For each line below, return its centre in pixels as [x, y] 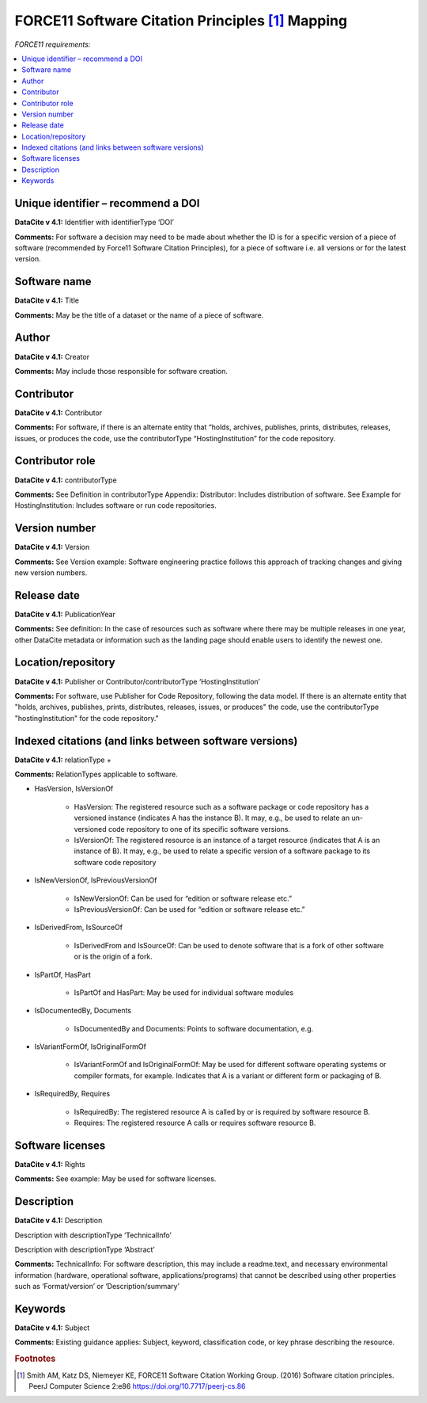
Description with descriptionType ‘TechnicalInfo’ [93, 1235]
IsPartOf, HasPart [62, 974]
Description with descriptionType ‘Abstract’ [85, 1249]
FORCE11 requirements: [53, 44]
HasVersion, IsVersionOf [74, 789]
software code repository [115, 862]
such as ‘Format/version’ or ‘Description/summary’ [97, 1287]
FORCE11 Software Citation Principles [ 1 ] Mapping [181, 21]
